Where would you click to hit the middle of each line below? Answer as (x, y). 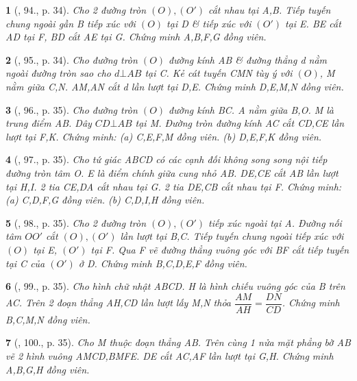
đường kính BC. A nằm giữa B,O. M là (251, 109)
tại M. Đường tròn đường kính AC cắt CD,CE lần (240, 123)
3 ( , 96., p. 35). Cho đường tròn (72, 109)
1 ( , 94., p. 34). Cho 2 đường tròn (76, 10)
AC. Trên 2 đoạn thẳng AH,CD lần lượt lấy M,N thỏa (119, 303)
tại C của (25, 263)
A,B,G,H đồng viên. (48, 369)
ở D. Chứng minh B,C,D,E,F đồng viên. (163, 263)
